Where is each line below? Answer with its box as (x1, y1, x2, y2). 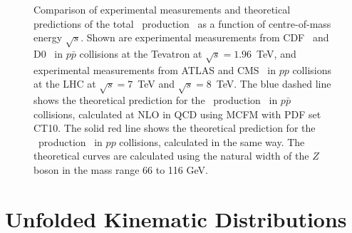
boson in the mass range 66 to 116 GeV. (33, 162, 208, 177)
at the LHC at (33, 76, 96, 91)
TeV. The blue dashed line (216, 76, 331, 91)
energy (33, 30, 63, 45)
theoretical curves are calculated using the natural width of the (33, 148, 309, 163)
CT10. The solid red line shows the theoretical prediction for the (33, 120, 316, 135)
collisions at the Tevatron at (79, 46, 202, 61)
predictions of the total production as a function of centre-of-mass (33, 16, 331, 31)
